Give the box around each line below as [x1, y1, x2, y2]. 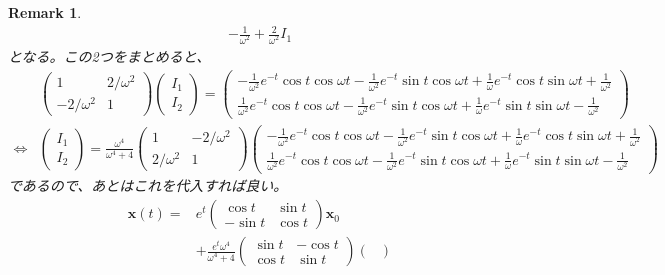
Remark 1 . [8, 2, 82, 22]
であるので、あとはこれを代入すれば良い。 [8, 175, 288, 196]
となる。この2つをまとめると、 [8, 46, 211, 67]
